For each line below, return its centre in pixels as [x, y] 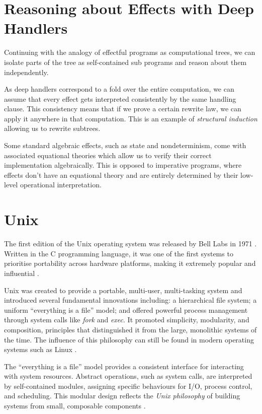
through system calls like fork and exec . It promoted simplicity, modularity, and [127, 320]
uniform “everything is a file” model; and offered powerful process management [126, 309]
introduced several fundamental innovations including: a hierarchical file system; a [130, 300]
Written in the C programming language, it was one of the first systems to [119, 253]
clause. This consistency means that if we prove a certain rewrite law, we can [123, 109]
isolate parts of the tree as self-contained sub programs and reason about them [125, 62]
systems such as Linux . [40, 349]
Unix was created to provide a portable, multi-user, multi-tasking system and [123, 290]
